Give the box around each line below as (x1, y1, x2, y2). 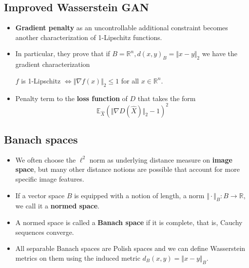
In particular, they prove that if (15, 48, 110, 59)
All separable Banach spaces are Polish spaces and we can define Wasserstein (15, 243, 246, 253)
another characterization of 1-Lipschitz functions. (15, 32, 162, 42)
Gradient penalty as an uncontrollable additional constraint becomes (15, 22, 228, 33)
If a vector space (15, 190, 65, 200)
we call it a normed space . (15, 201, 100, 211)
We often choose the (15, 154, 76, 165)
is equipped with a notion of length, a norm (74, 190, 205, 200)
